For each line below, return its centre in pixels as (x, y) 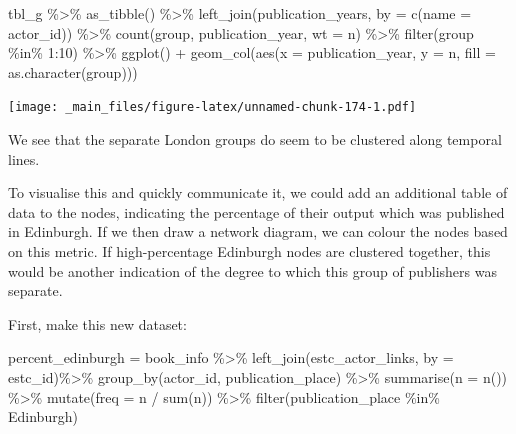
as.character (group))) (73, 71)
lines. (24, 158)
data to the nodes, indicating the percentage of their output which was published (256, 211)
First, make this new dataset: (97, 323)
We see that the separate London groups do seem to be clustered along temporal (255, 139)
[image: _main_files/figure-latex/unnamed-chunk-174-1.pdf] (212, 107)
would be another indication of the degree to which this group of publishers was (252, 270)
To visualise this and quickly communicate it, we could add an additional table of (258, 192)
